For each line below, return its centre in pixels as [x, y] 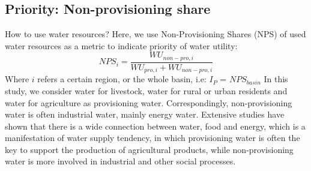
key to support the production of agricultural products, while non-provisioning [149, 149]
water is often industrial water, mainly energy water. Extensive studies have [145, 114]
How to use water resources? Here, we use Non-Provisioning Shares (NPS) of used [155, 34]
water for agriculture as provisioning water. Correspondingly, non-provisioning [149, 102]
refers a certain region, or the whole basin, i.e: [122, 79]
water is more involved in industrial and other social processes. [120, 161]
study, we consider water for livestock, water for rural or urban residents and [146, 90]
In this [276, 79]
